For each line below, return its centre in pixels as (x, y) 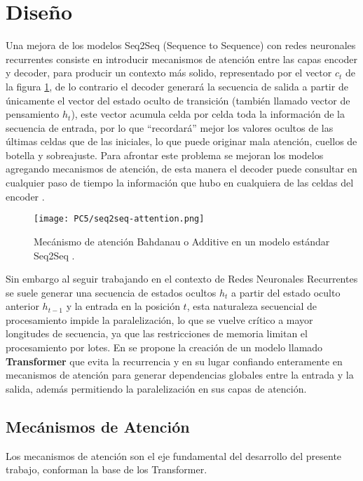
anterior (22, 306)
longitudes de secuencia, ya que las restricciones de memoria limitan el (157, 333)
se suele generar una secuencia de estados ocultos (111, 292)
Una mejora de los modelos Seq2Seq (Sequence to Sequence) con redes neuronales (181, 45)
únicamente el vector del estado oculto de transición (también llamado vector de (178, 100)
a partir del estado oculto (286, 292)
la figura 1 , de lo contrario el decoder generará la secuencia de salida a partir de (177, 86)
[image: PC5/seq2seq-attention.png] (119, 219)
